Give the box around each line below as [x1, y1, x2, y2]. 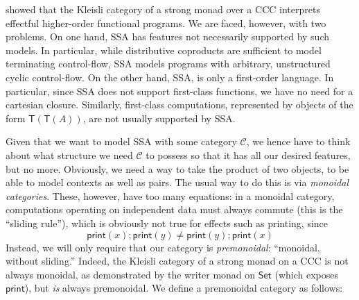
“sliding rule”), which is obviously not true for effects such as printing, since [6, 215, 329, 230]
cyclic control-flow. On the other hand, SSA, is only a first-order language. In [6, 69, 334, 84]
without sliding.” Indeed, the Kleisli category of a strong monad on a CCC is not [6, 253, 349, 268]
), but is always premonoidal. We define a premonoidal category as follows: [24, 281, 343, 295]
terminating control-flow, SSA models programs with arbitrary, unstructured [6, 56, 331, 71]
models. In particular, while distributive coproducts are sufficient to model [6, 42, 322, 57]
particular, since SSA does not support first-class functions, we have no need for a [6, 83, 353, 98]
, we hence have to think [246, 134, 351, 149]
